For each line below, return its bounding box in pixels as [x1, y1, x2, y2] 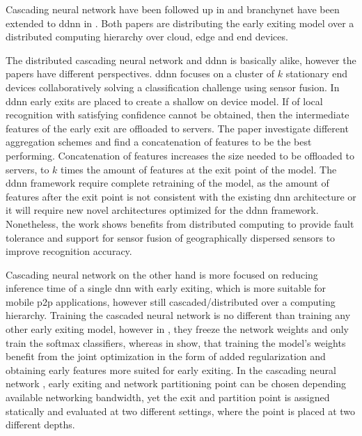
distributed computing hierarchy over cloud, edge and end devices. [6, 29, 288, 44]
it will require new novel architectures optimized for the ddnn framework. [6, 203, 319, 217]
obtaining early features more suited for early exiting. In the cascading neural [6, 362, 336, 377]
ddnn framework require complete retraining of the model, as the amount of [6, 176, 329, 190]
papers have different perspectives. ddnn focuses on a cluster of [6, 66, 275, 81]
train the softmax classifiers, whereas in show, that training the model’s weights [6, 335, 346, 350]
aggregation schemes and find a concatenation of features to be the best [6, 134, 312, 149]
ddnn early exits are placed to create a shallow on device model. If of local [6, 93, 323, 108]
